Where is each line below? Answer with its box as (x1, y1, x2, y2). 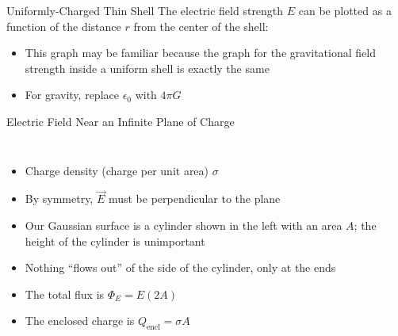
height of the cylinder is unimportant (25, 232, 205, 249)
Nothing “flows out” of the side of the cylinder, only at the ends (25, 259, 336, 276)
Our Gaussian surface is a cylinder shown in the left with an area (25, 216, 343, 233)
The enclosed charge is (25, 312, 135, 329)
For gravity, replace (25, 86, 119, 103)
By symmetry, (25, 190, 94, 207)
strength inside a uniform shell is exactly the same (25, 59, 270, 76)
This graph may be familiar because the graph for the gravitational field (25, 44, 376, 61)
